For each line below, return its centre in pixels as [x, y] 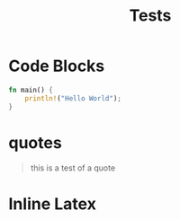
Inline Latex [52, 204]
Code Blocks [57, 66]
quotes [35, 142]
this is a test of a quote [73, 168]
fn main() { [31, 90]
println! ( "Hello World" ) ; [73, 98]
